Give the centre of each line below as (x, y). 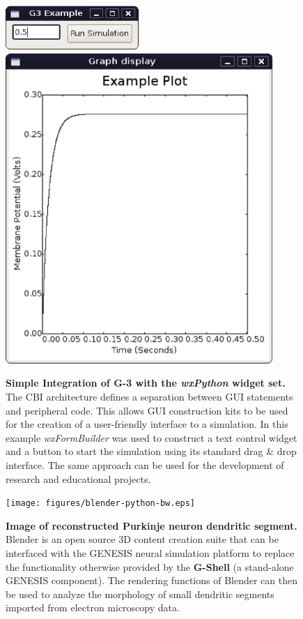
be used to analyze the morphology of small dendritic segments (140, 594)
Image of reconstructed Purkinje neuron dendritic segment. (151, 525)
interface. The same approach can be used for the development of (145, 464)
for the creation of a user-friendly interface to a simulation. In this (147, 424)
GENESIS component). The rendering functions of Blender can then (151, 580)
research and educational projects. (78, 478)
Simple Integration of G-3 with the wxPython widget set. (146, 383)
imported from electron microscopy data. (93, 607)
